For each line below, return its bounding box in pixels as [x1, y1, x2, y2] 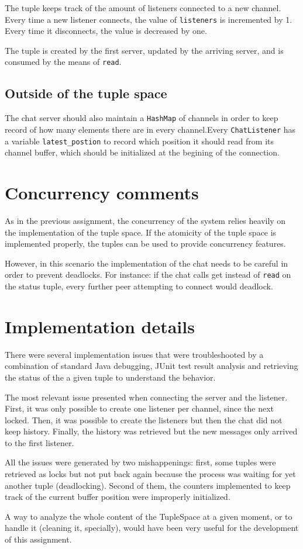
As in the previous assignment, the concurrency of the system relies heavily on [5, 214, 286, 226]
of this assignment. [5, 533, 72, 545]
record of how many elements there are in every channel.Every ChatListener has [5, 123, 296, 135]
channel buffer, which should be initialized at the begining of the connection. [5, 146, 280, 158]
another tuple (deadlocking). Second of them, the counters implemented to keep [5, 479, 291, 491]
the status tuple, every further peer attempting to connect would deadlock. [5, 280, 273, 292]
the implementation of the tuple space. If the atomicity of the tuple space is [5, 226, 277, 238]
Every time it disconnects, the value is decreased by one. [5, 25, 207, 37]
